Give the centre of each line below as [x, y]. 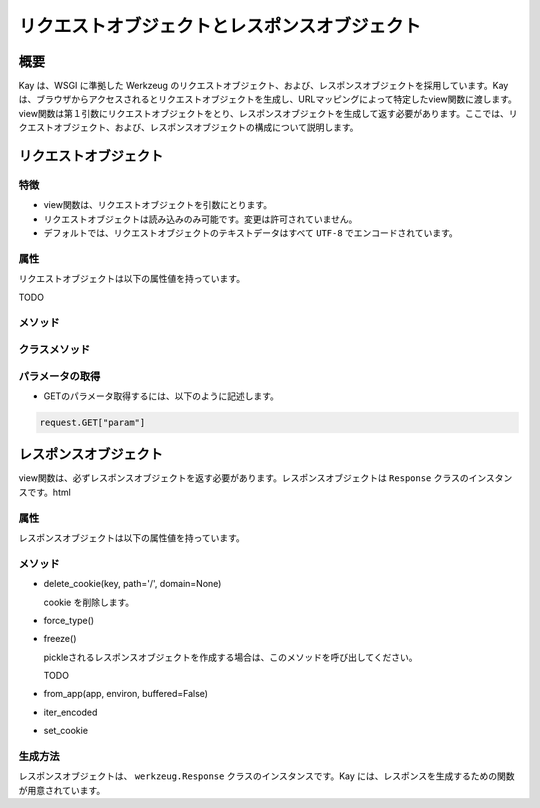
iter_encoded [70, 712]
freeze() [60, 639]
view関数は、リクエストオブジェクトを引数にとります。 [158, 205]
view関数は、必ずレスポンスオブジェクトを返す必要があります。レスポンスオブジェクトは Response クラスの [243, 478]
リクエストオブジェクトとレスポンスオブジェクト [220, 26]
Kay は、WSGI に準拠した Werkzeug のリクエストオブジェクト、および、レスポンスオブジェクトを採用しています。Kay [263, 86]
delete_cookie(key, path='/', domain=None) [132, 584]
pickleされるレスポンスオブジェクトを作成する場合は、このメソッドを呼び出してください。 [231, 657]
